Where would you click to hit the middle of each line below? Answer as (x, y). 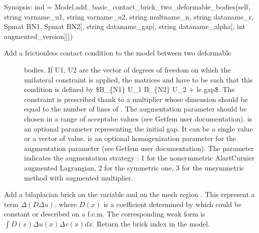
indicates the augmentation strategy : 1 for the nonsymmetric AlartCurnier (140, 158)
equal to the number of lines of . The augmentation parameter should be (136, 109)
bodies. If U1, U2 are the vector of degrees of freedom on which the (127, 69)
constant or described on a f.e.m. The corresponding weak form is (105, 214)
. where (66, 204)
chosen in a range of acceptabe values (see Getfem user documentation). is (138, 118)
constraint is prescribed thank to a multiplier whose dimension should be (136, 99)
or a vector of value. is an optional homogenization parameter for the (130, 138)
